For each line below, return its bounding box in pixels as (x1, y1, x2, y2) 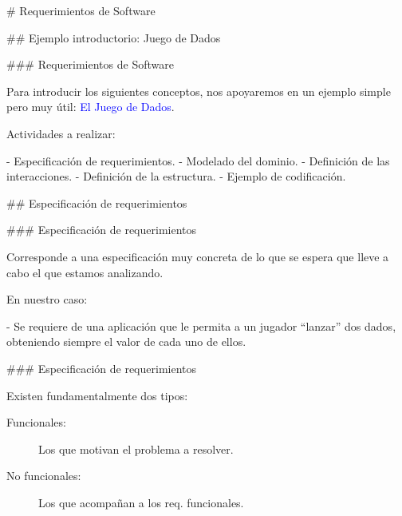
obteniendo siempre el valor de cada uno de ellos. (6, 333, 246, 350)
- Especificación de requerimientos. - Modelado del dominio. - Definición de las (6, 152, 390, 169)
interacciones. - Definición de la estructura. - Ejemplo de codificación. (6, 168, 346, 185)
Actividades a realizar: (6, 125, 116, 141)
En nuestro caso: (6, 291, 88, 308)
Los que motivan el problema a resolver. (38, 440, 234, 457)
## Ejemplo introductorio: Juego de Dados (6, 29, 221, 46)
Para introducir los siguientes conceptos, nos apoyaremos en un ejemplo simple (6, 82, 391, 99)
